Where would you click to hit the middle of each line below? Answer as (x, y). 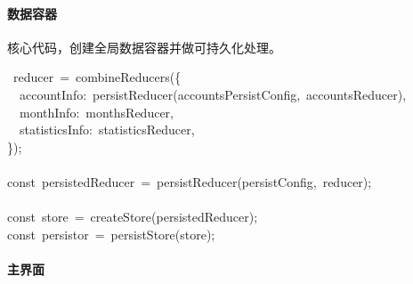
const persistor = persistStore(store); (111, 234)
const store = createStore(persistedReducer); (133, 217)
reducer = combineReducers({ (97, 77)
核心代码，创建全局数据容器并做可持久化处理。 (144, 47)
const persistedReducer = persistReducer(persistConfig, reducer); (190, 181)
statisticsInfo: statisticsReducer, (107, 130)
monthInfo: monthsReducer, (96, 112)
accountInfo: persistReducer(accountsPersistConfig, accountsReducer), (213, 94)
